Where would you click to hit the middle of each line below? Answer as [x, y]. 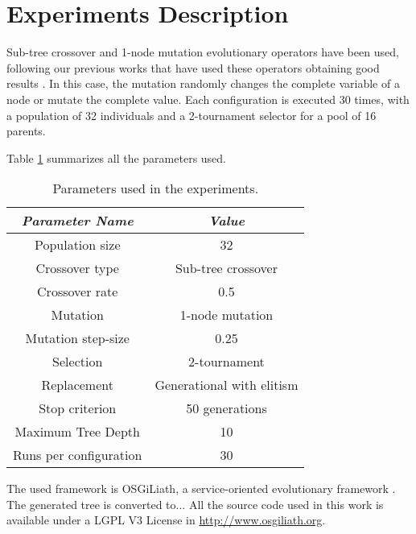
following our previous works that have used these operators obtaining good [193, 67]
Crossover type [77, 268]
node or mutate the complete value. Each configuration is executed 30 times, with [208, 99]
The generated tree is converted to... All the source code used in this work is [195, 504]
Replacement [77, 385]
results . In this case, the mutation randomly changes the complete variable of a [203, 83]
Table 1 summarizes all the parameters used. [116, 157]
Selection [78, 362]
